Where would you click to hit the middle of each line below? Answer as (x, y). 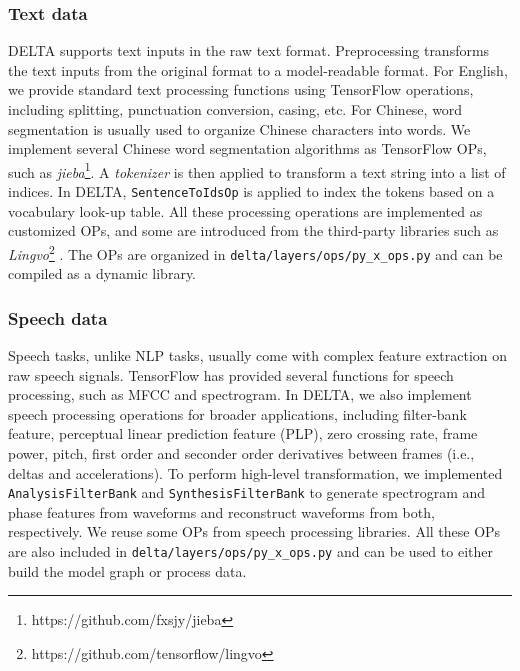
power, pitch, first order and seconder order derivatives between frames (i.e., (241, 452)
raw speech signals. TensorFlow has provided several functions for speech (231, 374)
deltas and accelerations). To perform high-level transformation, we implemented (255, 472)
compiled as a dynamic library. (102, 273)
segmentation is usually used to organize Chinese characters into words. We (239, 128)
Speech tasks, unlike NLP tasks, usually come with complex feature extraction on (257, 355)
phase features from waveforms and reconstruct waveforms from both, (221, 511)
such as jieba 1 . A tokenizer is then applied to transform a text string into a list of (257, 170)
